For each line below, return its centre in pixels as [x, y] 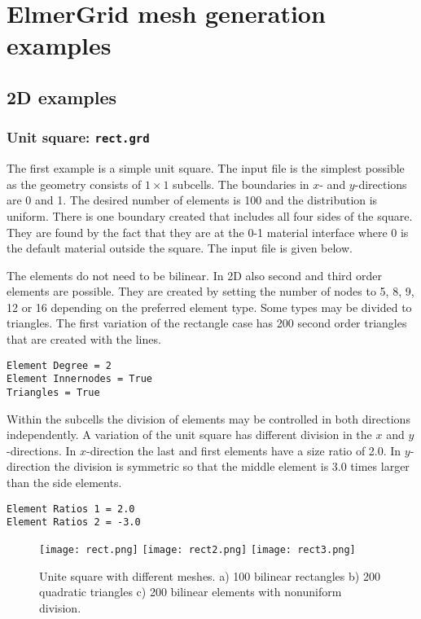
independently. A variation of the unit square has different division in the [189, 435]
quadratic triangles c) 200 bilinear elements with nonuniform [191, 592]
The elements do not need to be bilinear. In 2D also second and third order [195, 275]
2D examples [62, 97]
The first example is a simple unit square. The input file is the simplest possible [206, 168]
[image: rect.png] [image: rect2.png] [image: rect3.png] [197, 549]
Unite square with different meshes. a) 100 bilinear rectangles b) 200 [210, 575]
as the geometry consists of [74, 184]
